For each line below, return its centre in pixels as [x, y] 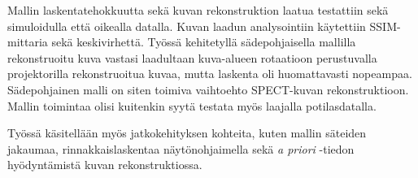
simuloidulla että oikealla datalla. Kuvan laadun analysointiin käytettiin [187, 26]
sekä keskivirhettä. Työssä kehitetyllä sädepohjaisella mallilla [204, 42]
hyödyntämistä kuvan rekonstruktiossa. [105, 165]
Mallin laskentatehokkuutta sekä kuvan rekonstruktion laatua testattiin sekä [198, 10]
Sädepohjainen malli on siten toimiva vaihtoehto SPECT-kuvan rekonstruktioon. [208, 89]
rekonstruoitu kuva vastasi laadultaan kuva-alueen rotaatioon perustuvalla [192, 57]
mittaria [28, 42]
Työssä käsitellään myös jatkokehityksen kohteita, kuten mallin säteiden [187, 133]
